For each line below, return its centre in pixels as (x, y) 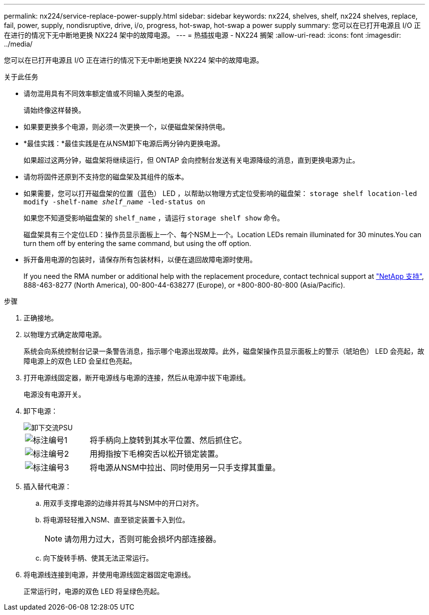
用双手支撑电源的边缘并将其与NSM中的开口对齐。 (123, 503)
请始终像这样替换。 (54, 110)
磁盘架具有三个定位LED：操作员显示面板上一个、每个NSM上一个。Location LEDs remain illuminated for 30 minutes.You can (223, 234)
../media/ (18, 44)
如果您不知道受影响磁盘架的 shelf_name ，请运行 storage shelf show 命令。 (154, 218)
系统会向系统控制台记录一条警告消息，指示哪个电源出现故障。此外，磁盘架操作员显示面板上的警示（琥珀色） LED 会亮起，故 (224, 351)
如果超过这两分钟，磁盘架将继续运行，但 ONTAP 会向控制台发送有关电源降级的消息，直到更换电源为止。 (191, 160)
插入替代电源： (48, 486)
